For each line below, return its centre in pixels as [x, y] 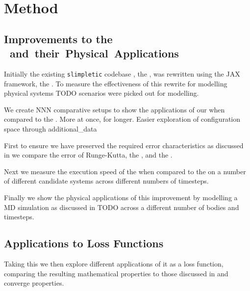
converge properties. [34, 283]
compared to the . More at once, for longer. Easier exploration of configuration [122, 119]
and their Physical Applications [94, 53]
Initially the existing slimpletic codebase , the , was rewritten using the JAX [122, 73]
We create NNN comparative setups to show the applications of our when [114, 109]
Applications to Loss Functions [84, 243]
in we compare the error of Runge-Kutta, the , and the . [88, 155]
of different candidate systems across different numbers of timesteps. [106, 181]
